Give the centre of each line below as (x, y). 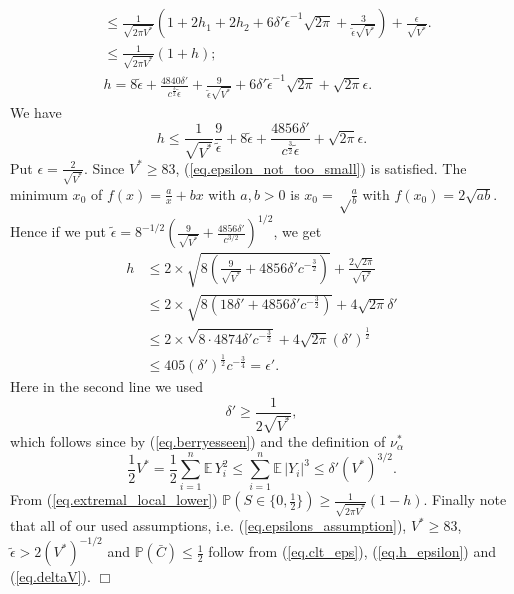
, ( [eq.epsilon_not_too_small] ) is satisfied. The (321, 167)
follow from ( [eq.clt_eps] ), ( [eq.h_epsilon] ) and (352, 551)
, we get (297, 231)
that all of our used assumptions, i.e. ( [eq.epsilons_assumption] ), (208, 525)
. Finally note (465, 499)
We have (36, 111)
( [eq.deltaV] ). (50, 576)
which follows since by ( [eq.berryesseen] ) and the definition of (198, 441)
